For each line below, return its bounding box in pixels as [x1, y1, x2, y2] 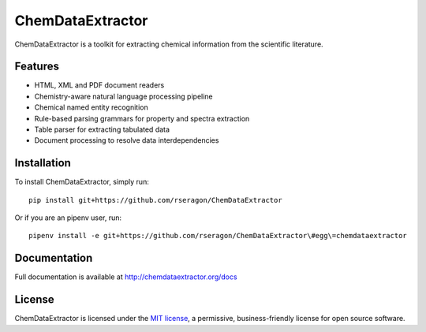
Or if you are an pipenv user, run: [14, 213, 122, 222]
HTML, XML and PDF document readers [34, 80, 165, 90]
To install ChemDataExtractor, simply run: [14, 177, 149, 187]
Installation [14, 156, 71, 170]
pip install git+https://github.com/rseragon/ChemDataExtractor [28, 196, 283, 204]
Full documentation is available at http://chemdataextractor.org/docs [14, 272, 237, 282]
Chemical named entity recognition [34, 103, 149, 112]
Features [14, 60, 59, 73]
